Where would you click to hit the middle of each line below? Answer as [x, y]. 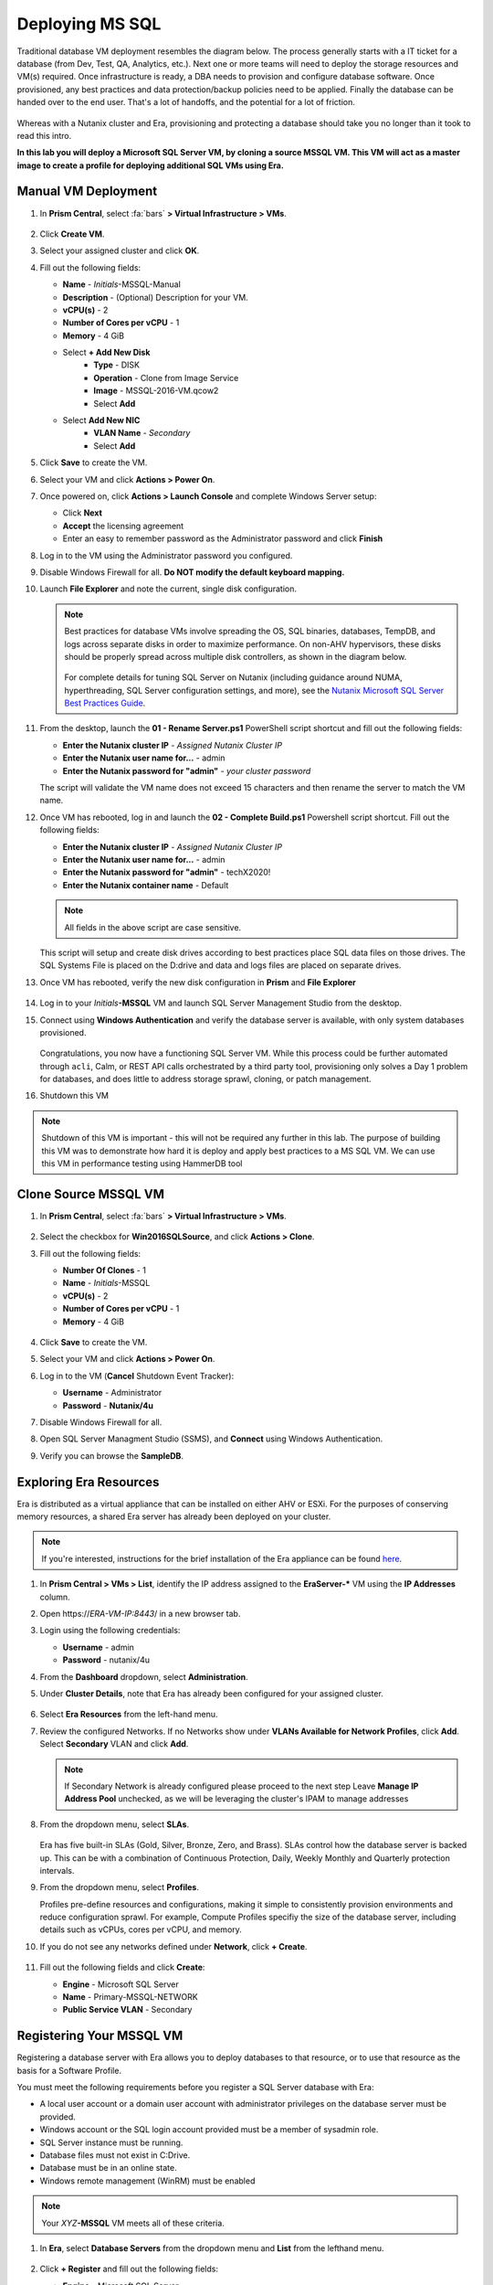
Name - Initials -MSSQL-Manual [122, 284]
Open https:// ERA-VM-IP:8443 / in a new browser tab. [140, 1614]
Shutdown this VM [74, 1096]
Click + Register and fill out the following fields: [129, 2269]
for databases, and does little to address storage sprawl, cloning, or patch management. [205, 1079]
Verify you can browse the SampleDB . [112, 1456]
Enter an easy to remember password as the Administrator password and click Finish [223, 538]
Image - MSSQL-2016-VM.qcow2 [156, 391]
